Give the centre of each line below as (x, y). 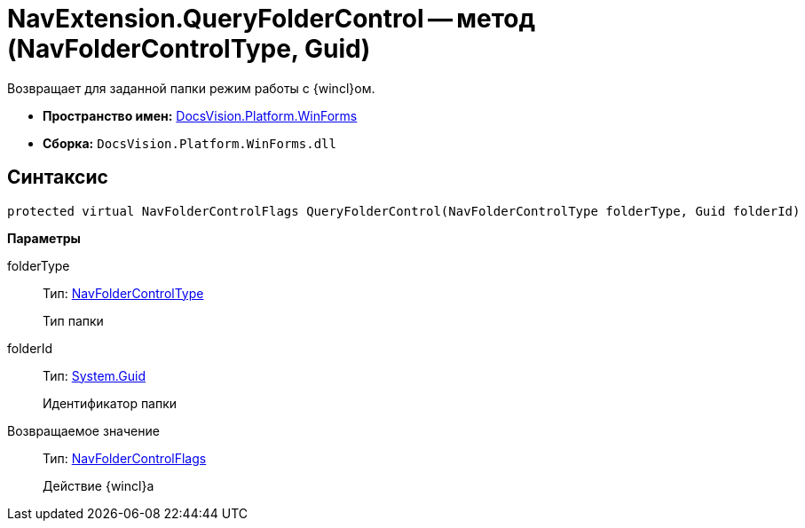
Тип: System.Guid (94, 375)
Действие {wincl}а (99, 485)
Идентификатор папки (110, 403)
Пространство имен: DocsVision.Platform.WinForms (200, 115)
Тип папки (73, 320)
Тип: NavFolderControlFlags (125, 458)
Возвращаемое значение (83, 430)
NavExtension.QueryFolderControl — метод (271, 19)
